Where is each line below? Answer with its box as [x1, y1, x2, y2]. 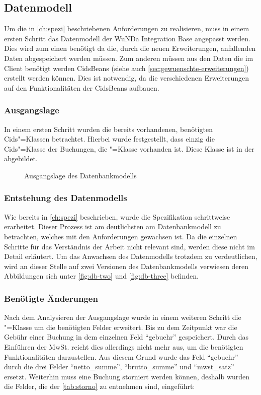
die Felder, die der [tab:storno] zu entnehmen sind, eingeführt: [4, 381, 195, 391]
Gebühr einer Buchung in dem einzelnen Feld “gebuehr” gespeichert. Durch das [4, 332, 248, 342]
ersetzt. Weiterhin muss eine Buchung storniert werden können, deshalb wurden [4, 371, 250, 381]
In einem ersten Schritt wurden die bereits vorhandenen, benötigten [4, 123, 213, 134]
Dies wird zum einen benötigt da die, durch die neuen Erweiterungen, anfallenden [4, 43, 256, 53]
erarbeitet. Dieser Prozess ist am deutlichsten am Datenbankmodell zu [4, 221, 221, 232]
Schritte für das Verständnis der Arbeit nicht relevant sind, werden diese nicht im [4, 241, 255, 251]
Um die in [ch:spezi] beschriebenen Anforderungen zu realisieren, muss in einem [4, 23, 249, 34]
